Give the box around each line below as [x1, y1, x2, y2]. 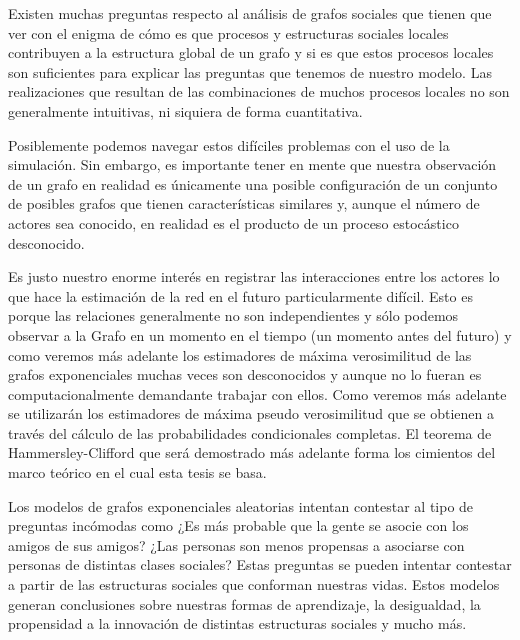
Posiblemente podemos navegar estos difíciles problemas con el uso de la [8, 134, 450, 155]
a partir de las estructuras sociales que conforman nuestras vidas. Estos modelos [8, 574, 500, 595]
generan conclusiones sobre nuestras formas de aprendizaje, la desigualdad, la [8, 593, 481, 614]
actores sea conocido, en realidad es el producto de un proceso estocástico [8, 212, 459, 233]
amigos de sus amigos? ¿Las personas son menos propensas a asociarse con [8, 534, 465, 555]
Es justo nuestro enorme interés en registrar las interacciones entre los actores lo [8, 266, 500, 287]
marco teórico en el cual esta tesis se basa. [8, 462, 267, 483]
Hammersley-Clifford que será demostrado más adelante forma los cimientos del [8, 442, 496, 463]
